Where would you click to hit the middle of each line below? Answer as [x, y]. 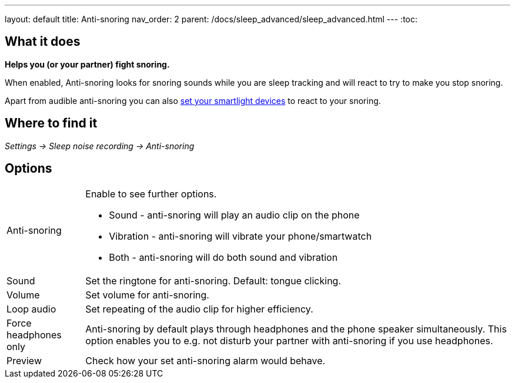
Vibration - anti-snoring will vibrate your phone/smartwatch [240, 236]
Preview [24, 360]
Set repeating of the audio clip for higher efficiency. [199, 309]
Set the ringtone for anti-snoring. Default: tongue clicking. [213, 280]
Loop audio [31, 309]
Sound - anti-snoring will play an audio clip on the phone [234, 215]
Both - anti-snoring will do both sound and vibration [223, 257]
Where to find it [51, 123]
